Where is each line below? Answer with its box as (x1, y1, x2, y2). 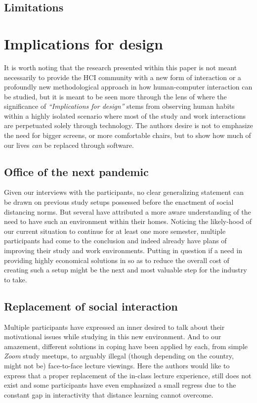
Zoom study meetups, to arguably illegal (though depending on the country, (4, 351, 234, 361)
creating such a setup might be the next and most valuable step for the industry (4, 265, 247, 275)
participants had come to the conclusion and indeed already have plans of (4, 235, 227, 246)
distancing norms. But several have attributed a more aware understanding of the (4, 206, 251, 217)
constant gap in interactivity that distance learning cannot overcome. (4, 389, 214, 400)
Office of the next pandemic (4, 164, 149, 179)
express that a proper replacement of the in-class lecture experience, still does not (4, 370, 252, 380)
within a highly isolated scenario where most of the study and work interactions (4, 110, 246, 121)
